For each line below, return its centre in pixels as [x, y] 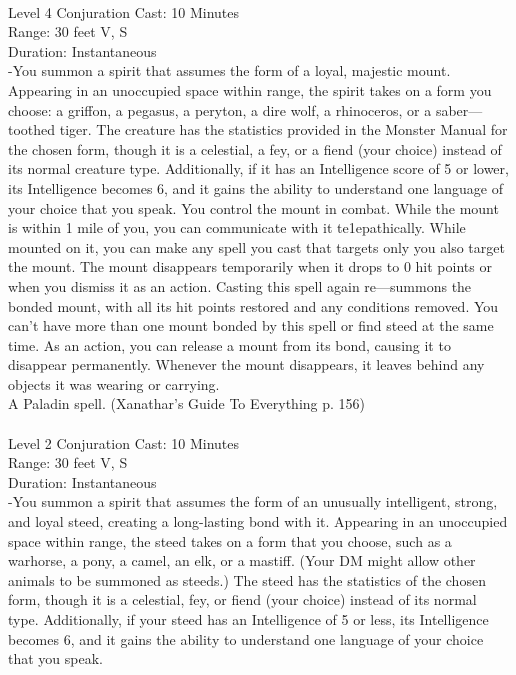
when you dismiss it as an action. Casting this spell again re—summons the [240, 285]
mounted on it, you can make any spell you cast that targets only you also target [256, 246]
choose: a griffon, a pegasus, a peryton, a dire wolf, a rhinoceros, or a [220, 109]
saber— [459, 109]
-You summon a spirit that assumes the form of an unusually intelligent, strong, [253, 501]
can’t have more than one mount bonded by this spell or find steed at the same [251, 325]
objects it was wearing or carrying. [114, 383]
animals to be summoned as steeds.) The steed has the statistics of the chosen [247, 579]
